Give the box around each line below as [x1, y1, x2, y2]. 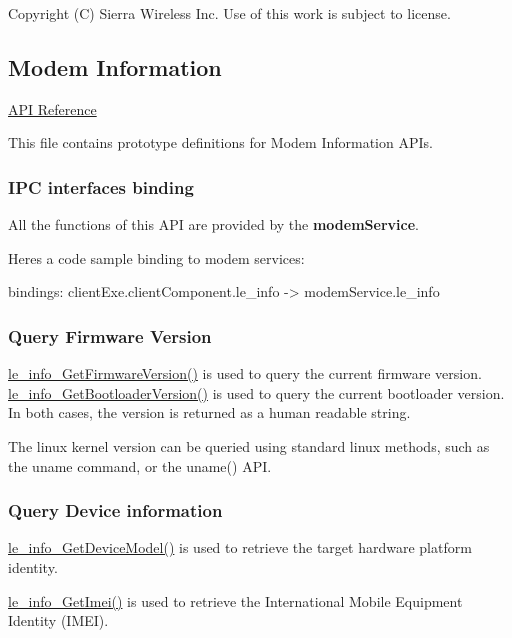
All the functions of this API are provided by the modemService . [8, 214, 419, 235]
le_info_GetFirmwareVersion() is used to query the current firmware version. [8, 363, 482, 384]
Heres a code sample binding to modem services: [8, 247, 305, 268]
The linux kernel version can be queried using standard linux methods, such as [8, 435, 490, 456]
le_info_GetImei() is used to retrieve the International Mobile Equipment [8, 590, 463, 611]
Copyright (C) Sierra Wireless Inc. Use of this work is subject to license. [8, 3, 451, 23]
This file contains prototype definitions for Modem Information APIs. [8, 132, 433, 153]
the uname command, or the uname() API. [8, 455, 272, 476]
